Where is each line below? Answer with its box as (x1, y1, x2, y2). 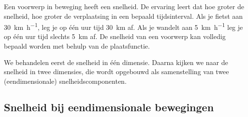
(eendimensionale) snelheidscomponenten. (4, 76, 127, 86)
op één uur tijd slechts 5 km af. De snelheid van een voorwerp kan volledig (4, 31, 226, 41)
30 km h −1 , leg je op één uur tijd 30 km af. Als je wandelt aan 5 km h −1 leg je (4, 21, 243, 32)
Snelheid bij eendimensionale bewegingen (4, 99, 214, 114)
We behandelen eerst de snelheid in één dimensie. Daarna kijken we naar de (4, 57, 228, 67)
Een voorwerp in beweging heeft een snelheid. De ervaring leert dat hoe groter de (4, 1, 244, 11)
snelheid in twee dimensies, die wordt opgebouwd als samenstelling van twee (4, 66, 229, 77)
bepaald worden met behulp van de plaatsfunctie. (4, 41, 150, 51)
